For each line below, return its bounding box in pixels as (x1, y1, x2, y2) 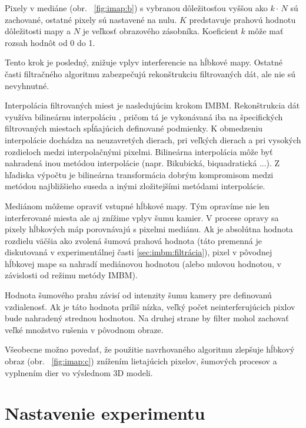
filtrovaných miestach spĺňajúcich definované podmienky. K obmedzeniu (5, 122, 263, 134)
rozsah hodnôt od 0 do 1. (5, 36, 95, 48)
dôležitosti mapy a (5, 25, 71, 37)
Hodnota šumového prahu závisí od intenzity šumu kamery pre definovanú (5, 289, 272, 301)
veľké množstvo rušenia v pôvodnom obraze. (5, 323, 164, 335)
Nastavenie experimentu (5, 401, 205, 425)
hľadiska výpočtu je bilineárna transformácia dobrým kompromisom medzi (5, 168, 274, 180)
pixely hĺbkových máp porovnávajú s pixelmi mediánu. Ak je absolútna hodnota (5, 223, 293, 235)
